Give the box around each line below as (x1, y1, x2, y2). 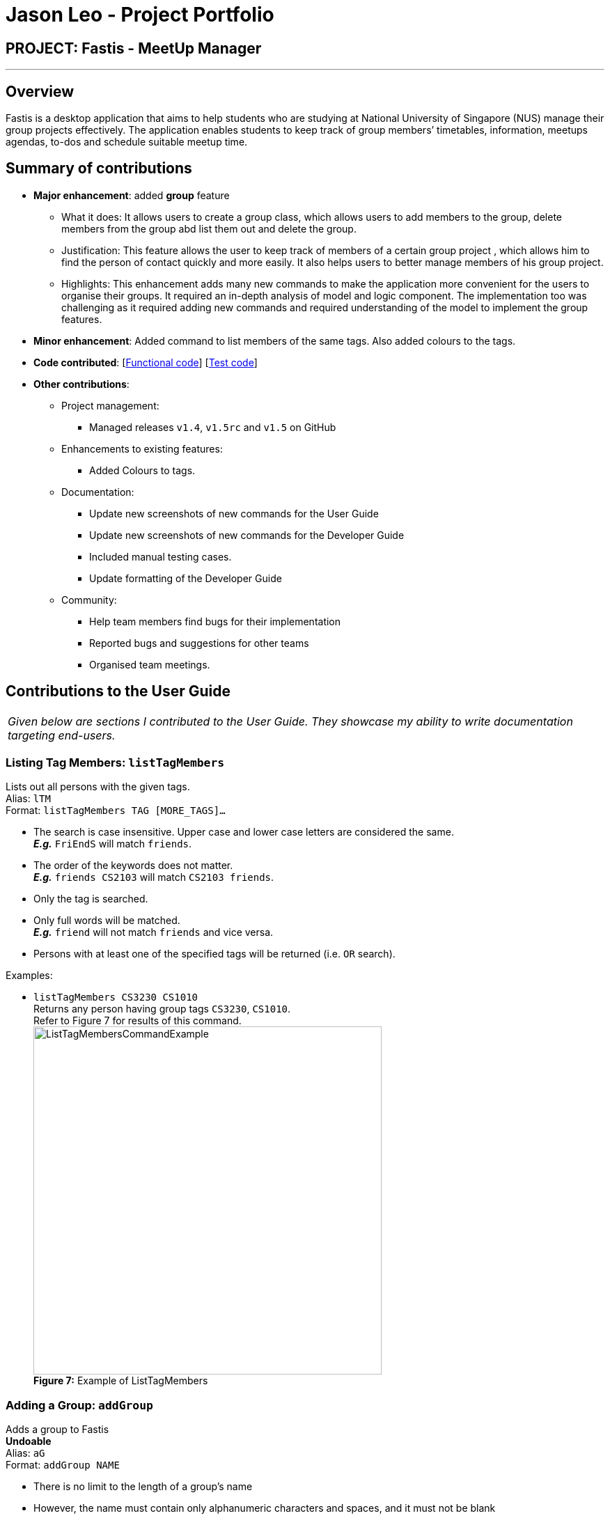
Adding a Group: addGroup (6, 1398, 153, 1412)
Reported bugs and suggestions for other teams (89, 636, 309, 649)
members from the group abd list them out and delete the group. (61, 222, 357, 235)
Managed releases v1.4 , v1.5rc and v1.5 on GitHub (89, 421, 336, 433)
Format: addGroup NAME (6, 1459, 120, 1471)
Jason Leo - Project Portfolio (6, 3, 274, 26)
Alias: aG (6, 1447, 45, 1460)
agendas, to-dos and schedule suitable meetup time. (6, 136, 248, 148)
